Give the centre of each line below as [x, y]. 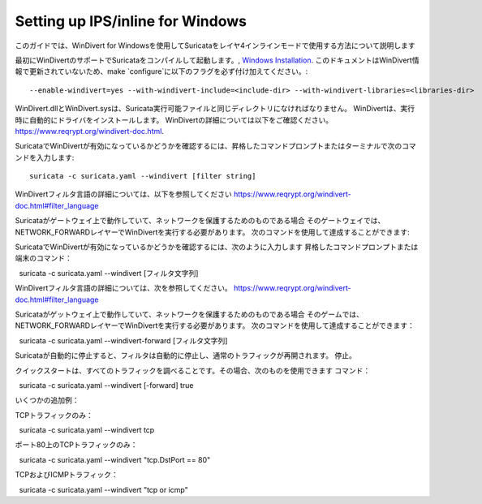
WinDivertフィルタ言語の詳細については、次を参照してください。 [123, 288]
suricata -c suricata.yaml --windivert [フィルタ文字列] [109, 273]
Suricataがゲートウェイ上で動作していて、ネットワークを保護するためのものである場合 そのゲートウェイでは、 [200, 221]
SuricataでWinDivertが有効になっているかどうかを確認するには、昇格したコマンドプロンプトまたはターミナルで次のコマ [216, 146]
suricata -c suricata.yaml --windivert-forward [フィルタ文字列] [123, 340]
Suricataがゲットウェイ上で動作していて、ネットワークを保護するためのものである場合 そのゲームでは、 [189, 314]
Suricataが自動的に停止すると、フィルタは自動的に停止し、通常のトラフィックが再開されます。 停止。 [185, 355]
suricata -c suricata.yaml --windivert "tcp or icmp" [103, 489]
